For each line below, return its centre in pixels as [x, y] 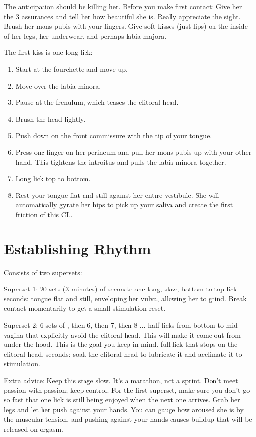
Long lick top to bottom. [53, 178]
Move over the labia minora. [58, 85]
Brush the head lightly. [50, 119]
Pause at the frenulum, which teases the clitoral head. [97, 102]
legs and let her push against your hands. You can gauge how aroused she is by [124, 409]
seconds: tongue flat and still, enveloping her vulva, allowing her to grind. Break [125, 298]
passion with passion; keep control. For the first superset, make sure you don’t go [127, 390]
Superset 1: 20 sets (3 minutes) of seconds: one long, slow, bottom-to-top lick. [122, 289]
